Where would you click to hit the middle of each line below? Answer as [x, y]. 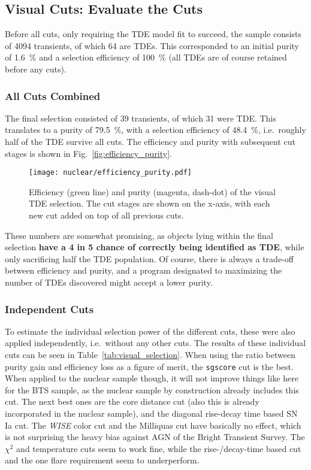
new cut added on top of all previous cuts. [106, 215]
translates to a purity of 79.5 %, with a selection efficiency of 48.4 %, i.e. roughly [155, 130]
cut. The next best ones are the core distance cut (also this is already [132, 401]
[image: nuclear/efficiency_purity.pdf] [111, 173]
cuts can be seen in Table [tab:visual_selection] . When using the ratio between [150, 354]
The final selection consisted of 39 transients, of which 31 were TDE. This [141, 118]
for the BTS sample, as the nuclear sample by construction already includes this [152, 389]
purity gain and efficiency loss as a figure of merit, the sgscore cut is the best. [149, 366]
